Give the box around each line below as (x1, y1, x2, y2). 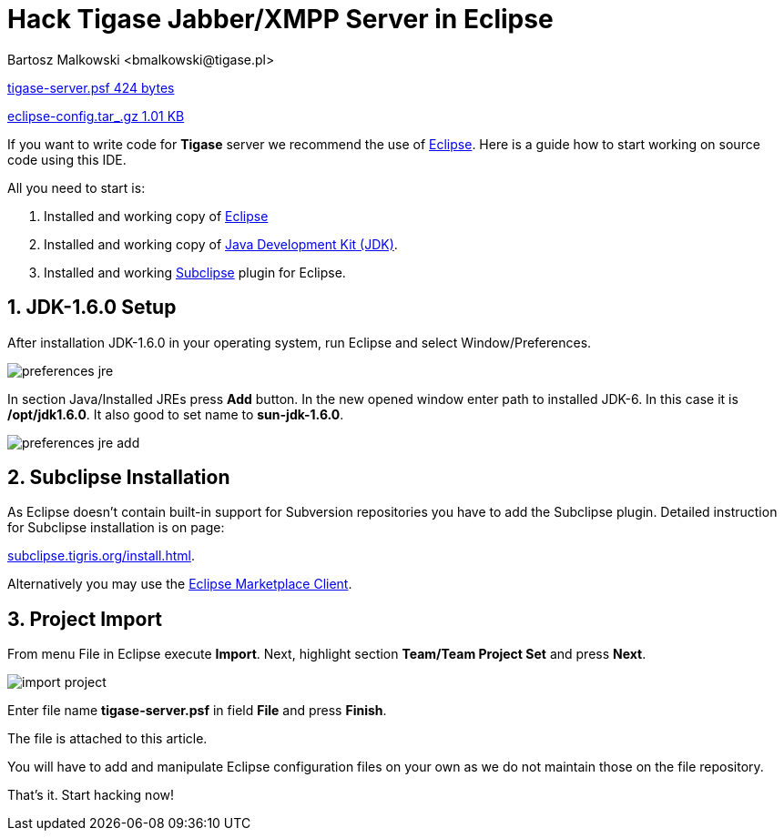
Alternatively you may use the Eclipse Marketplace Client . (7, 576, 352, 592)
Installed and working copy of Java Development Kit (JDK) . (44, 236, 398, 252)
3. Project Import (7, 607, 163, 631)
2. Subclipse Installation (7, 466, 230, 490)
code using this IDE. (7, 151, 127, 167)
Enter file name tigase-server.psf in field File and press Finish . (7, 702, 387, 719)
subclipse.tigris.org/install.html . (7, 548, 195, 564)
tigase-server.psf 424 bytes (7, 79, 175, 96)
